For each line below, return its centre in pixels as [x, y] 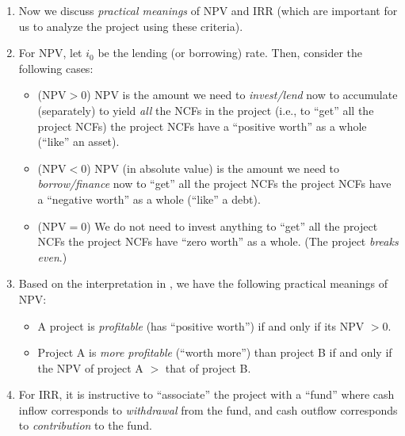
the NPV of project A [90, 367]
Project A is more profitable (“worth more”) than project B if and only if [215, 352]
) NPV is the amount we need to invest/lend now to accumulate [242, 95]
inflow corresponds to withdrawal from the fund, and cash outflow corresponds [208, 409]
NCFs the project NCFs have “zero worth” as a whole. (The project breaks [218, 241]
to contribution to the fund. [85, 425]
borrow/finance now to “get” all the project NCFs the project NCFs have [214, 184]
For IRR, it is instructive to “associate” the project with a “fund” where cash [206, 394]
